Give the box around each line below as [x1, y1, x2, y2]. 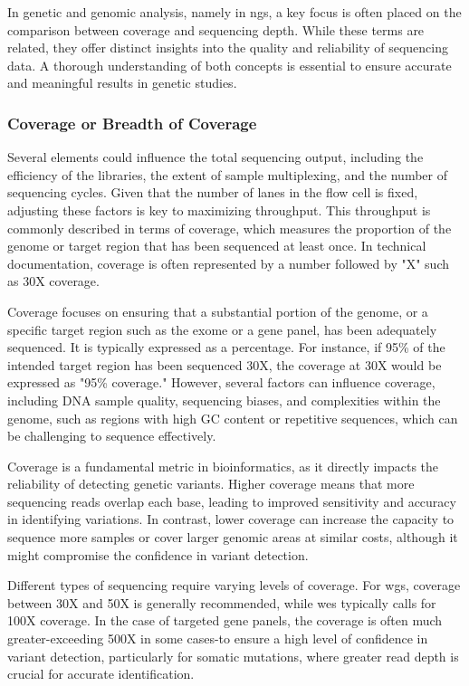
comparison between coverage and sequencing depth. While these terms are [7, 20, 425, 39]
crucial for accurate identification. [7, 664, 195, 683]
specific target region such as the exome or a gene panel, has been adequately [7, 319, 437, 338]
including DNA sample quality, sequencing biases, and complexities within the [7, 390, 441, 409]
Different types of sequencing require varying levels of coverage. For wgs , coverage [7, 576, 461, 595]
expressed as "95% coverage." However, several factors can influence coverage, [7, 373, 435, 392]
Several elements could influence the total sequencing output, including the [7, 148, 424, 167]
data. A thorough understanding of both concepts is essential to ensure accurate [7, 55, 452, 74]
